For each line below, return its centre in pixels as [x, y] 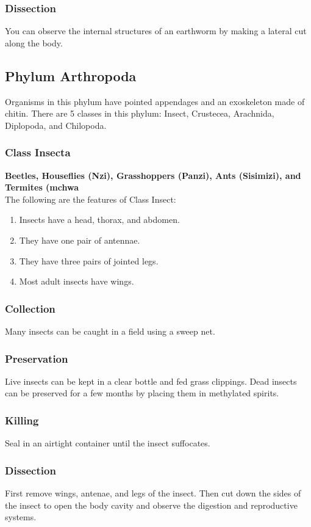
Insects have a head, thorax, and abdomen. [99, 220]
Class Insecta [38, 152]
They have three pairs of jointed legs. [89, 260]
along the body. [34, 42]
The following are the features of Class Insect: [91, 199]
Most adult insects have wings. [77, 281]
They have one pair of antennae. [80, 240]
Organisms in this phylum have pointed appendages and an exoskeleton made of [155, 101]
